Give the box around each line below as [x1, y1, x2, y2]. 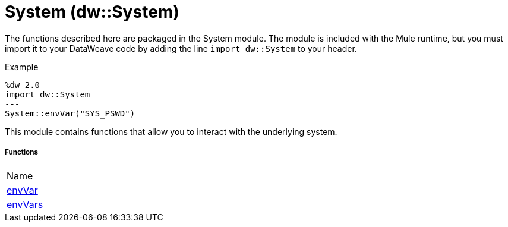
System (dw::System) [5, 2, 179, 22]
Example [5, 61, 39, 72]
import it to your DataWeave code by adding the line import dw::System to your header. [5, 43, 357, 53]
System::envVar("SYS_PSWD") [5, 108, 135, 118]
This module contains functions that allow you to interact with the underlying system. [5, 126, 337, 137]
